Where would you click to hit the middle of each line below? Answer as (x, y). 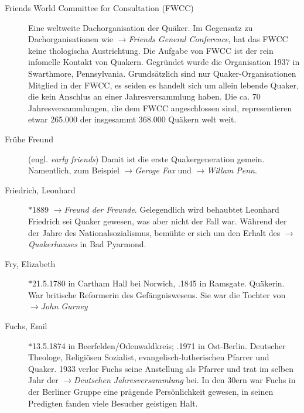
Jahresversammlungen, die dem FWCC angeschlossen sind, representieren (160, 107)
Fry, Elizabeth (30, 263)
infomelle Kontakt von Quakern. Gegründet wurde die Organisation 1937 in (164, 62)
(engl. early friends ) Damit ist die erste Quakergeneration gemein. (146, 158)
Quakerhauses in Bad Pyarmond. (87, 244)
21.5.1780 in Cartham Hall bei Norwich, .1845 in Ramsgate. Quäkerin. (158, 283)
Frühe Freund (29, 139)
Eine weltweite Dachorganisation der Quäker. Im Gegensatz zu (141, 27)
